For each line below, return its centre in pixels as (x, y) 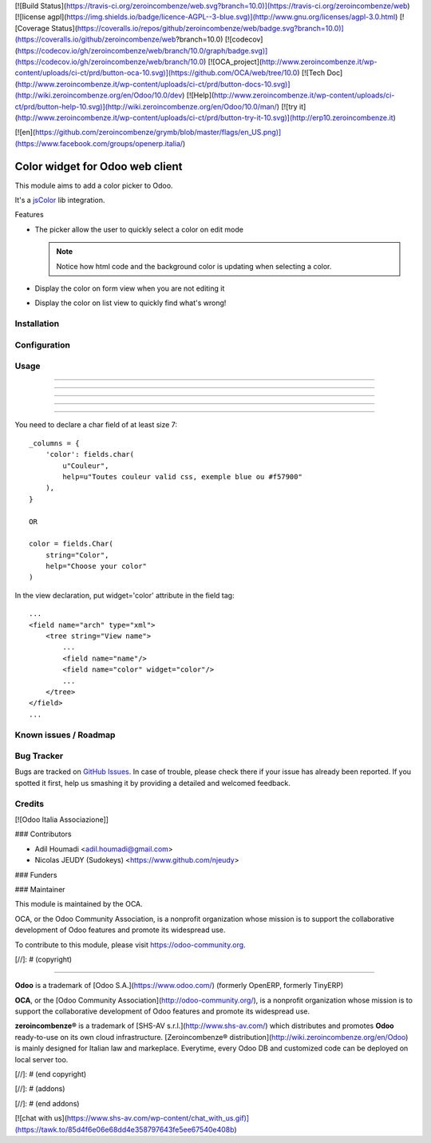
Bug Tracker (39, 756)
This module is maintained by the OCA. (79, 904)
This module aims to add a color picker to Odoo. (94, 185)
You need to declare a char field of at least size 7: (96, 425)
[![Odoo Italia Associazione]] (62, 820)
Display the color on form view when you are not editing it (130, 288)
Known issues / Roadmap (65, 735)
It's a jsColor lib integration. (60, 200)
